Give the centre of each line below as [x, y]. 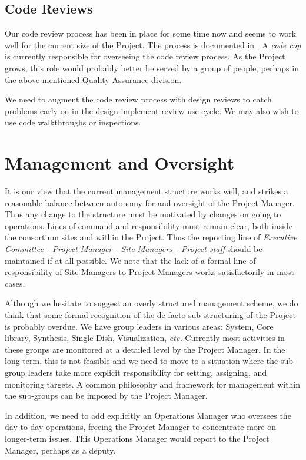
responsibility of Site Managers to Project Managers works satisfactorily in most [149, 272]
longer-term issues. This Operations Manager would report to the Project [137, 438]
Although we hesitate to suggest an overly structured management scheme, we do [152, 303]
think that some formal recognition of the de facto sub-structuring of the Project [150, 315]
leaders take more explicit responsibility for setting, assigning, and [147, 372]
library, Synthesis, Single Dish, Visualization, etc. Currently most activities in [145, 338]
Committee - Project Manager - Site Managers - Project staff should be [134, 249]
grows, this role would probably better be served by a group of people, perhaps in [152, 67]
